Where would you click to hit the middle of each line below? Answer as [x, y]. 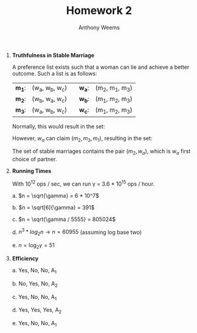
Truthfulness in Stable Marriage [53, 55]
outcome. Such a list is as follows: [54, 73]
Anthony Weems [99, 27]
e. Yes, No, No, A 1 [34, 324]
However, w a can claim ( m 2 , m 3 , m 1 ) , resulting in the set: [82, 139]
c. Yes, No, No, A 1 [34, 297]
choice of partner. [34, 159]
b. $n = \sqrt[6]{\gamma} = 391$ [53, 207]
